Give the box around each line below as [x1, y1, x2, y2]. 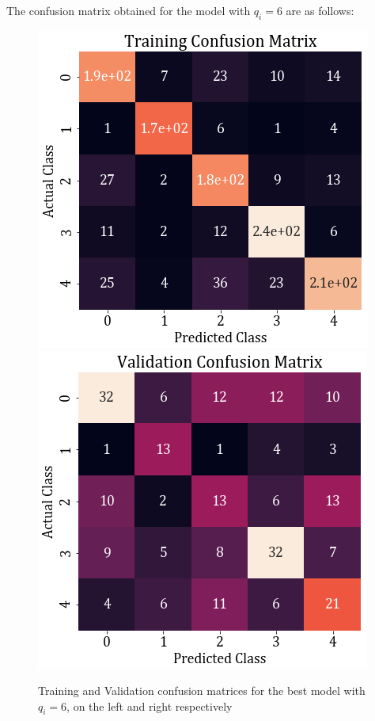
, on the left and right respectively [66, 697, 233, 714]
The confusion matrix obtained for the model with [6, 2, 251, 18]
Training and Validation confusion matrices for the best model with [38, 681, 366, 698]
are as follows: [286, 2, 354, 18]
